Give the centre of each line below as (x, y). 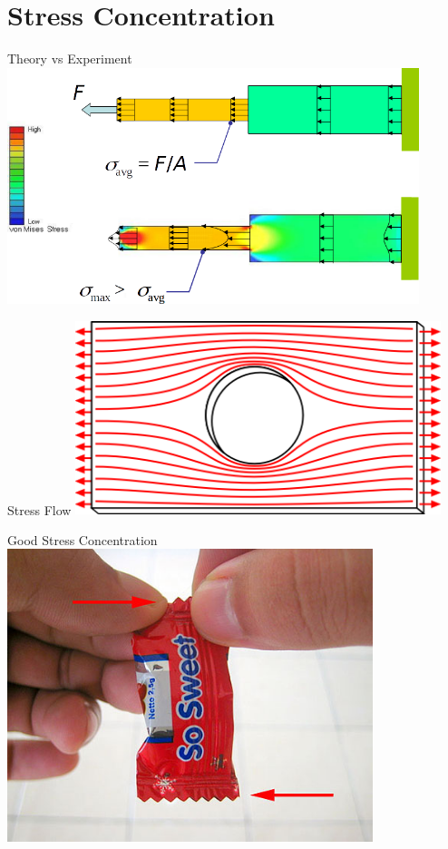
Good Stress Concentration (83, 539)
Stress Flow (39, 509)
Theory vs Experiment (70, 59)
